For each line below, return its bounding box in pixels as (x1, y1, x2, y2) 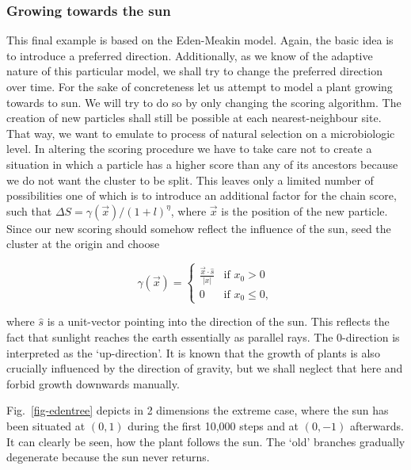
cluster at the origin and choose (6, 235, 160, 252)
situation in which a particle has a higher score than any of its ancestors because (6, 155, 398, 172)
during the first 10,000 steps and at (127, 417, 299, 434)
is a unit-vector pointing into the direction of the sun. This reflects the (47, 313, 390, 330)
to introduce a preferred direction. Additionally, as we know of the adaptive (6, 47, 373, 63)
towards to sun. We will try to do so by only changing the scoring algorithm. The (6, 94, 401, 110)
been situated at (6, 417, 86, 434)
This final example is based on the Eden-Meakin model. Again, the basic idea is (6, 32, 394, 48)
